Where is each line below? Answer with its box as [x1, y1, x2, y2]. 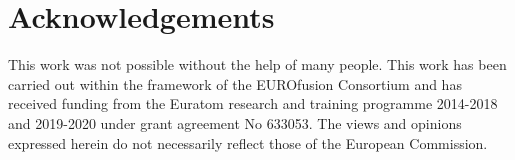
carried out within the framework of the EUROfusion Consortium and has [8, 73, 462, 94]
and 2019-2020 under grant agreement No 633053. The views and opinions [8, 112, 462, 133]
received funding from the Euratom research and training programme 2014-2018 [8, 93, 498, 114]
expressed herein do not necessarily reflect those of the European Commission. [8, 132, 488, 153]
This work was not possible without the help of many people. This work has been [8, 54, 507, 75]
